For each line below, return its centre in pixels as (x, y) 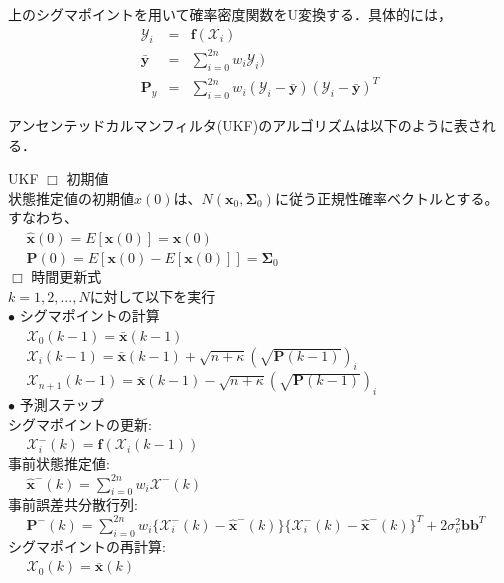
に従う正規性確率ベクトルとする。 (386, 197)
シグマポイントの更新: (80, 423)
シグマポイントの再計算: (87, 545)
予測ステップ (61, 404)
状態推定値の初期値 (71, 197)
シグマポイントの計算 (89, 315)
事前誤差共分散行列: (73, 504)
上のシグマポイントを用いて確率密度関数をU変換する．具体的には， (230, 14)
